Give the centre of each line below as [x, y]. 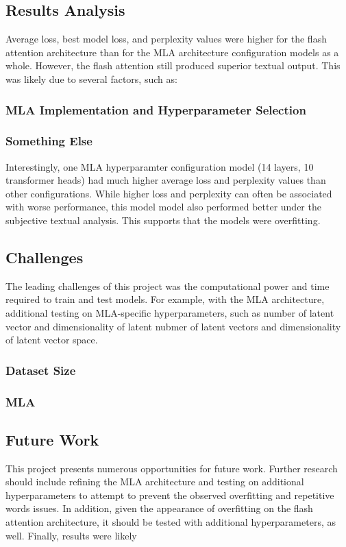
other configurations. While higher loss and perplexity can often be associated [169, 193]
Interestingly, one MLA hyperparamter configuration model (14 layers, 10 [160, 166]
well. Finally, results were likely [71, 535]
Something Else [49, 141]
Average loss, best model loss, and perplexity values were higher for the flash [166, 39]
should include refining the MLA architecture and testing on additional [155, 482]
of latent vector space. [52, 340]
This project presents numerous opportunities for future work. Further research [172, 468]
